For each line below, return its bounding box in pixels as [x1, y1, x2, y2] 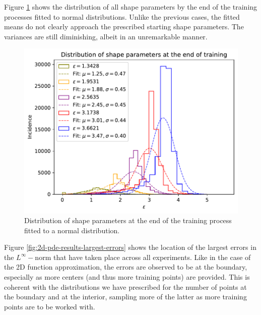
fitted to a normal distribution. [24, 225, 120, 235]
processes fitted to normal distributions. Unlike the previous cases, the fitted [4, 11, 240, 22]
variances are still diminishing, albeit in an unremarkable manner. [4, 31, 208, 41]
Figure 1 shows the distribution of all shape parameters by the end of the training [4, 2, 257, 12]
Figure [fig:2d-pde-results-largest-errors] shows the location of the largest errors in [4, 242, 256, 252]
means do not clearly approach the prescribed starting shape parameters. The [4, 21, 244, 32]
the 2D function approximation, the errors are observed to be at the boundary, [4, 261, 247, 272]
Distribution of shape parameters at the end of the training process [24, 215, 232, 226]
